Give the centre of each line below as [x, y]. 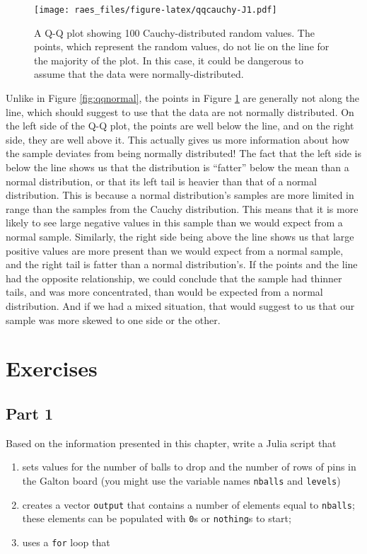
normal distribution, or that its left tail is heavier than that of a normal [161, 181]
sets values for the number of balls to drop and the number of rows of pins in [189, 467]
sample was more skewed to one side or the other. [113, 319]
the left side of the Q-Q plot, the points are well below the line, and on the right [180, 126]
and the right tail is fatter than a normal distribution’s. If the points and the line [182, 264]
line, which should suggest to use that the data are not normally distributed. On [180, 111]
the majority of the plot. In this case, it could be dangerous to [169, 60]
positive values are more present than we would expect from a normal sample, [175, 250]
